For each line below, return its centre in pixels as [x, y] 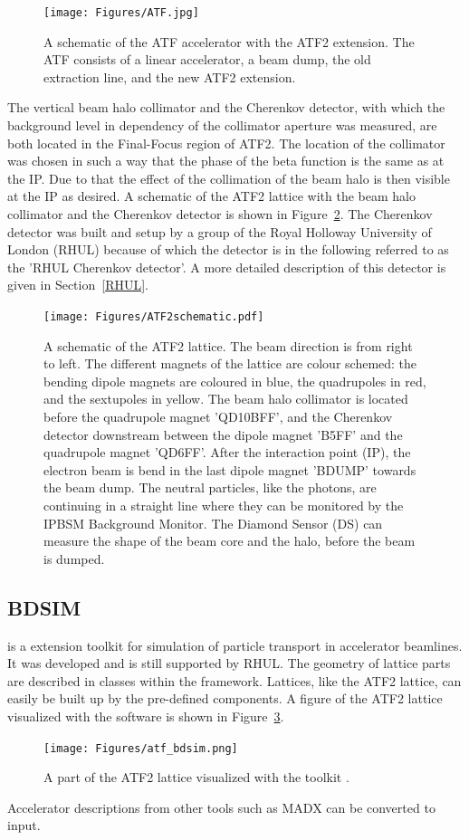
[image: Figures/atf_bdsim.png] [141, 748]
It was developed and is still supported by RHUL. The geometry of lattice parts [229, 663]
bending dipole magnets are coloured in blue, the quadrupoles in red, [235, 381]
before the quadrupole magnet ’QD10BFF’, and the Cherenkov [218, 416]
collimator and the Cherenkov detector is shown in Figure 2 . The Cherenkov [220, 214]
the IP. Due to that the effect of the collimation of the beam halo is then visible [229, 178]
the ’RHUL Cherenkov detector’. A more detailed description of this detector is [227, 267]
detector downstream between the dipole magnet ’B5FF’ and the [223, 434]
